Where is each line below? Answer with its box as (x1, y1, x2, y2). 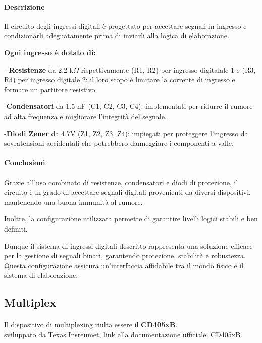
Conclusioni (4, 157, 45, 168)
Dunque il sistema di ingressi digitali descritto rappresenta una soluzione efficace (4, 240, 253, 251)
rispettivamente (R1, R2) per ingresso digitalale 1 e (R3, (81, 64, 256, 75)
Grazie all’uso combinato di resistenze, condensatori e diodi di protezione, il (4, 177, 238, 187)
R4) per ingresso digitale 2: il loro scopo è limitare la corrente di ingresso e (4, 74, 235, 85)
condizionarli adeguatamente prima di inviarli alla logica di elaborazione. (4, 30, 229, 41)
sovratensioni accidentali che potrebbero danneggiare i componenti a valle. (4, 138, 234, 148)
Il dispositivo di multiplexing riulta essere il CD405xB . (4, 319, 178, 330)
